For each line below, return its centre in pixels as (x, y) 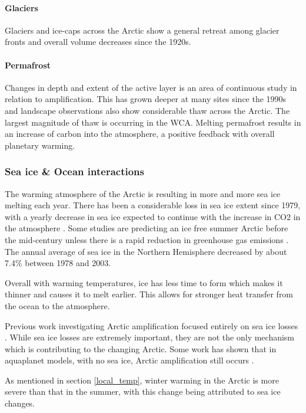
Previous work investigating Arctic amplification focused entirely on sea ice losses (152, 325)
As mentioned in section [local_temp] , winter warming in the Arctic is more (142, 380)
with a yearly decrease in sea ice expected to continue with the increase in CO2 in (153, 216)
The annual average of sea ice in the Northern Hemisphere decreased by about (146, 251)
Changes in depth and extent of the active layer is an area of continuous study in (151, 87)
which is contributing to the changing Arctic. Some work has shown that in (141, 348)
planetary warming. (40, 145)
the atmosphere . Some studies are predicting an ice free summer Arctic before (147, 228)
